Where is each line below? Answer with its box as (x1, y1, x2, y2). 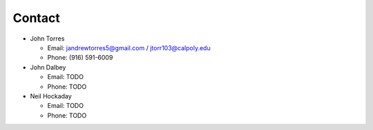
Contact (12, 10, 60, 25)
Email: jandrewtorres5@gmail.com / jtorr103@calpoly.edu (47, 43, 211, 52)
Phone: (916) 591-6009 (47, 54, 113, 62)
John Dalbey (30, 63, 66, 72)
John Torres (30, 34, 65, 43)
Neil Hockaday (30, 91, 72, 100)
